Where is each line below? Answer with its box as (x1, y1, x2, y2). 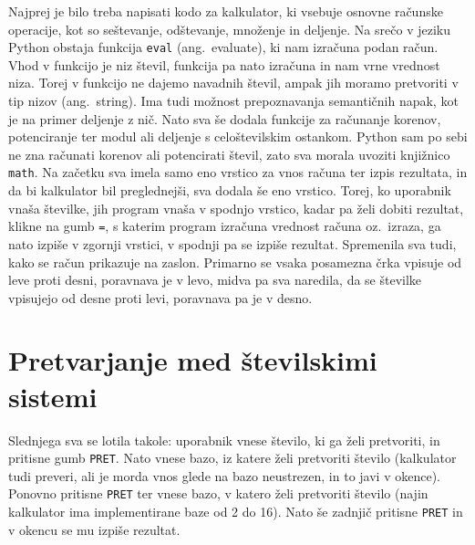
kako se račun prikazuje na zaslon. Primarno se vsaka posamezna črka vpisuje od (8, 252, 462, 271)
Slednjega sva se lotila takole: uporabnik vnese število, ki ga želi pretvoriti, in (8, 430, 440, 449)
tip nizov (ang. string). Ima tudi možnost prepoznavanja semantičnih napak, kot (8, 91, 459, 110)
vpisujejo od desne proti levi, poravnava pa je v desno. (8, 288, 313, 307)
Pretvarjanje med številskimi (8, 341, 377, 379)
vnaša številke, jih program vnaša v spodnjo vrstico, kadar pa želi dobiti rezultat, (8, 198, 464, 217)
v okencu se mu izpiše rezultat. (8, 519, 181, 539)
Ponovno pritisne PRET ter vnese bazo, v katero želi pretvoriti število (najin (8, 484, 429, 503)
